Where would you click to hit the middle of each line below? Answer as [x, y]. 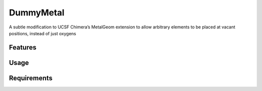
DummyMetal [37, 13]
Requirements [31, 78]
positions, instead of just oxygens [42, 33]
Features [23, 47]
